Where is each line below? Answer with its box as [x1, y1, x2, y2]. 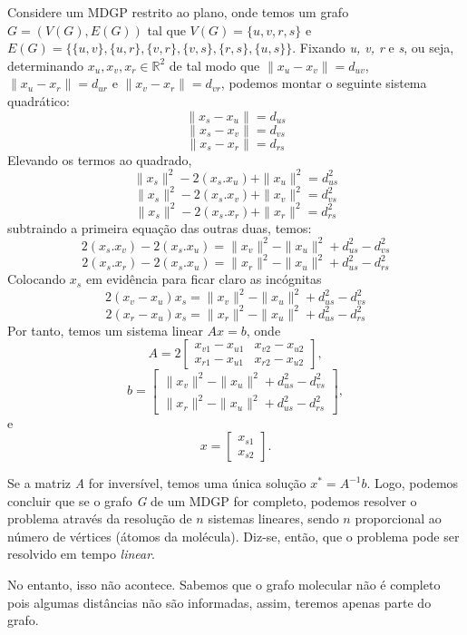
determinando [7, 55, 84, 74]
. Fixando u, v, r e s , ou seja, [292, 38, 454, 57]
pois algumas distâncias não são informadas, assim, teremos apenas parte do [7, 592, 432, 611]
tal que [147, 20, 186, 39]
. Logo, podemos [366, 474, 459, 493]
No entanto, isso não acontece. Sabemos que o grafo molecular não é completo [7, 575, 441, 594]
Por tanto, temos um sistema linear [7, 320, 203, 339]
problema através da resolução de [7, 509, 192, 528]
